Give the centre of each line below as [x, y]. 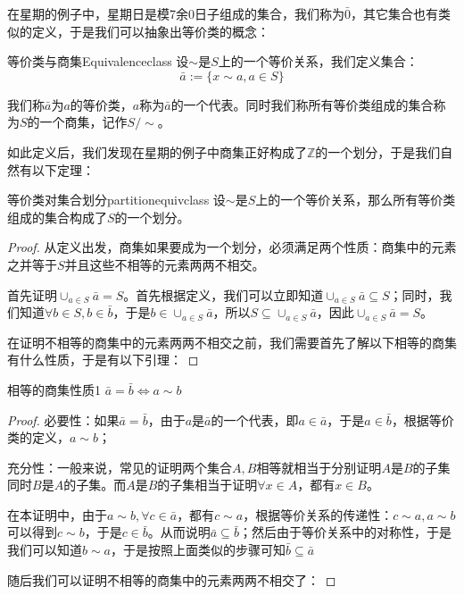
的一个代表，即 [255, 419]
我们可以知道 [45, 550]
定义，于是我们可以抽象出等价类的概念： [150, 31]
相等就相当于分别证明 [319, 467]
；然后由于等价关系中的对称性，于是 [345, 532]
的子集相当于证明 [207, 485]
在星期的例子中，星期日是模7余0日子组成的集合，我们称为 [176, 13]
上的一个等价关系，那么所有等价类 [356, 200]
